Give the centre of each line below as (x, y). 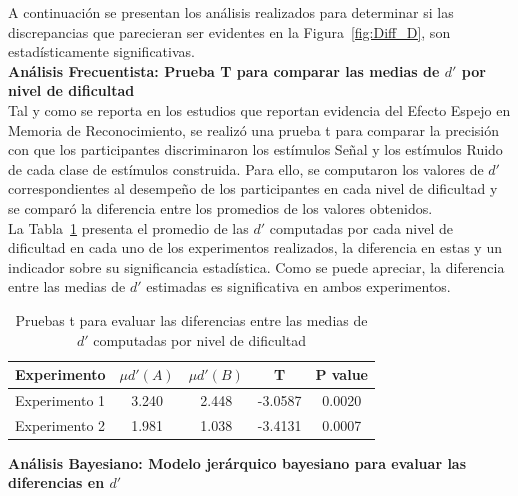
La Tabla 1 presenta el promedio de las (128, 227)
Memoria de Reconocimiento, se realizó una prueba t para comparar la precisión (253, 129)
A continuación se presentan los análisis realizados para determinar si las (231, 12)
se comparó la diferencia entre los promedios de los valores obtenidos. (220, 207)
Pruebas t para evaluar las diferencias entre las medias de (191, 319)
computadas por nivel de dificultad (200, 339)
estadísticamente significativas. (101, 51)
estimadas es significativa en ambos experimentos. (298, 286)
